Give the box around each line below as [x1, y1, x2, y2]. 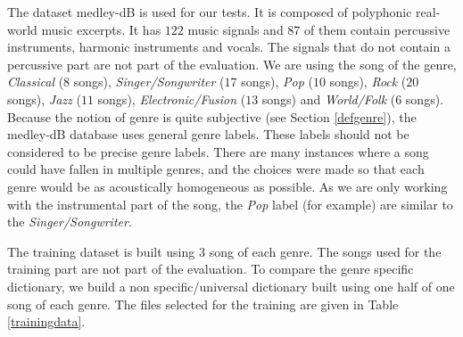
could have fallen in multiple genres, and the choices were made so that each [7, 160, 425, 178]
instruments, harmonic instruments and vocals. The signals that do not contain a [7, 37, 451, 56]
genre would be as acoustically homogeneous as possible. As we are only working [7, 177, 448, 195]
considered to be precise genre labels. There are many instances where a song [7, 142, 429, 160]
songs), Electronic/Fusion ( [97, 89, 246, 108]
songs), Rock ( [329, 72, 407, 91]
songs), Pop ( [241, 72, 313, 91]
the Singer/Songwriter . [7, 212, 132, 231]
